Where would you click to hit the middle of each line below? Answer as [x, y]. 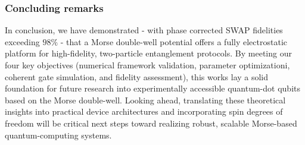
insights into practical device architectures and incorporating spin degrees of [144, 111]
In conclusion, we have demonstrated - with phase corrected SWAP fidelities [144, 30]
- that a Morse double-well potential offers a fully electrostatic [174, 41]
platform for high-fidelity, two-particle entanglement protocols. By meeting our [148, 53]
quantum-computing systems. [58, 135]
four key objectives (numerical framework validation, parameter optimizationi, [147, 65]
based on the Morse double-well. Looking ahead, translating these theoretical [145, 100]
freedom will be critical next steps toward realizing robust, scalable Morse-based [151, 123]
